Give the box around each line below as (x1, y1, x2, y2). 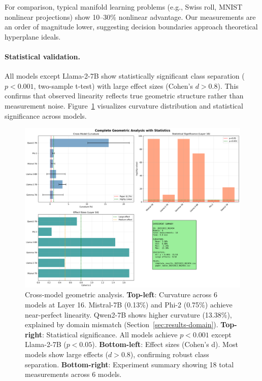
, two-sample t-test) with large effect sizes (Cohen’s (34, 80, 193, 91)
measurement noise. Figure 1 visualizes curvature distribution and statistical (5, 100, 243, 111)
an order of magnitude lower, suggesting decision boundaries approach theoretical (5, 21, 258, 32)
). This (217, 80, 239, 91)
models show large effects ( (25, 349, 108, 359)
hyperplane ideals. (5, 31, 61, 42)
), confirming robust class (130, 349, 209, 359)
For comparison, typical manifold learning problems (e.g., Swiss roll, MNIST (5, 2, 243, 12)
